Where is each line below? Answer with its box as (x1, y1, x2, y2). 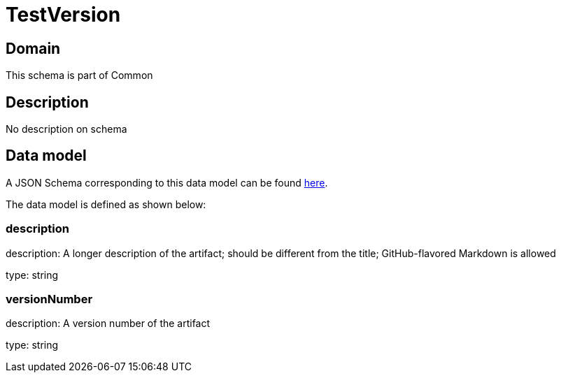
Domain (6, 39, 61, 57)
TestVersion (6, 3, 121, 27)
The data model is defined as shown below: (6, 198, 206, 210)
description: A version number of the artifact (6, 317, 211, 330)
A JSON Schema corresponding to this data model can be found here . (6, 176, 328, 189)
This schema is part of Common (6, 69, 153, 82)
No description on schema (6, 123, 127, 136)
